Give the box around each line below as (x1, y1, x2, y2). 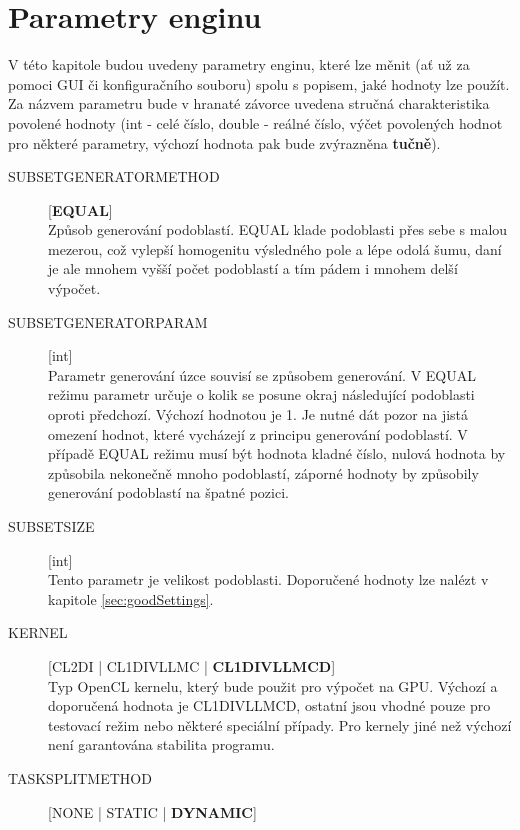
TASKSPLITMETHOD (8, 767, 152, 788)
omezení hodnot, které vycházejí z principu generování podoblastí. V (48, 423, 468, 444)
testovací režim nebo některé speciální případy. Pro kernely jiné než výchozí (48, 714, 512, 735)
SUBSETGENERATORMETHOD (8, 166, 220, 187)
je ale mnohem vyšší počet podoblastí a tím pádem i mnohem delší (48, 258, 458, 279)
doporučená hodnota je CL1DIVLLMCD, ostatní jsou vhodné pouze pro (48, 695, 491, 716)
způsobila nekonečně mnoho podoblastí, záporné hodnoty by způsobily (48, 462, 479, 483)
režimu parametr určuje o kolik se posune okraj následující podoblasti (48, 384, 475, 405)
